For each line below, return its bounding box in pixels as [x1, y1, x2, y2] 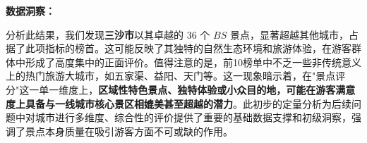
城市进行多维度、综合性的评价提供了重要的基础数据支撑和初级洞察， [35, 110, 351, 125]
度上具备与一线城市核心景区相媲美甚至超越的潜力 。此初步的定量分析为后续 [6, 96, 351, 111]
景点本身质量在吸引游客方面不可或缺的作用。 [25, 123, 233, 138]
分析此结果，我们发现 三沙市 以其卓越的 [6, 27, 183, 42]
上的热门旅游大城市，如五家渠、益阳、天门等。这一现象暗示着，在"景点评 [6, 68, 346, 83]
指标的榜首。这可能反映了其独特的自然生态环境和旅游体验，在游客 [44, 41, 351, 56]
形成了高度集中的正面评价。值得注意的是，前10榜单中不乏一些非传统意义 [25, 54, 361, 69]
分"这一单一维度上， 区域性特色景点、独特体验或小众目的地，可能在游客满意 [6, 82, 356, 97]
